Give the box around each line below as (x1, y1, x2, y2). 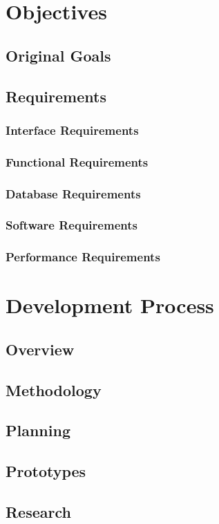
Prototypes (6, 460, 86, 482)
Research (6, 501, 71, 523)
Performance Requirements (6, 248, 160, 265)
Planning (6, 420, 70, 441)
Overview (6, 338, 75, 359)
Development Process (6, 291, 214, 319)
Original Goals (6, 44, 111, 66)
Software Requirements (6, 216, 137, 234)
